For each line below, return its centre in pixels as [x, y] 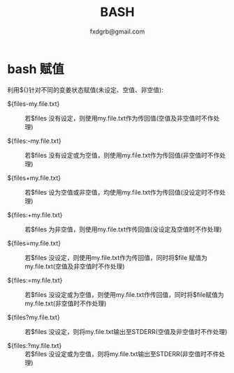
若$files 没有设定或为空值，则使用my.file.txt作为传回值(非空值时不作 [122, 155]
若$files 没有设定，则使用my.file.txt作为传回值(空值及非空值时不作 [119, 118]
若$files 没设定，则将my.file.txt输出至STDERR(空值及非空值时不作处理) [126, 331]
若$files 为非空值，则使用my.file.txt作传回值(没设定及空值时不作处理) [123, 229]
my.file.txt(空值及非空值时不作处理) [75, 266]
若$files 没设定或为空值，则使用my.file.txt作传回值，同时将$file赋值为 [125, 294]
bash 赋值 [36, 69]
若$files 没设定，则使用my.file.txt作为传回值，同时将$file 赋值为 [116, 257]
